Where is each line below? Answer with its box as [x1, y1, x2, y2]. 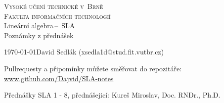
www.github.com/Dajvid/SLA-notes [4, 73, 114, 83]
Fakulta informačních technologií [4, 10, 111, 21]
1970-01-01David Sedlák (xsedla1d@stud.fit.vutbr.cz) [4, 47, 164, 57]
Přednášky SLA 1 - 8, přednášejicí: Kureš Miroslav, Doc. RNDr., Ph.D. [4, 90, 221, 100]
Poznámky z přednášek [4, 30, 74, 40]
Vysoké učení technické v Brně [4, 1, 103, 11]
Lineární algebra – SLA [4, 20, 75, 31]
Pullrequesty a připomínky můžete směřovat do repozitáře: [4, 63, 182, 73]
